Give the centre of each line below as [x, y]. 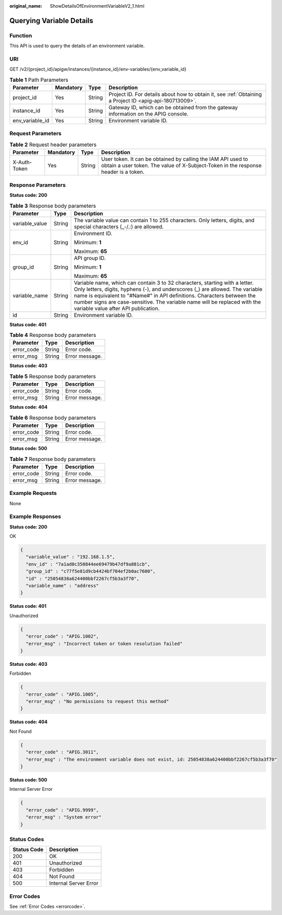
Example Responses [35, 516]
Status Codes [27, 839]
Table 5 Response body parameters [53, 376]
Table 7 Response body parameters [53, 459]
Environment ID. [93, 233]
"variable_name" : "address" [63, 585]
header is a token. [123, 172]
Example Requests [33, 493]
